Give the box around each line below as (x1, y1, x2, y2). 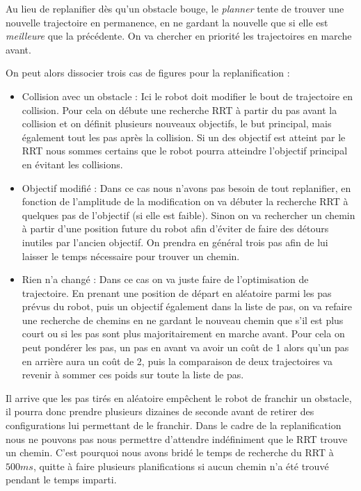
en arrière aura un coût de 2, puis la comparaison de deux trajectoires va (22, 353, 332, 368)
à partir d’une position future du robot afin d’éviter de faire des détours (22, 221, 329, 236)
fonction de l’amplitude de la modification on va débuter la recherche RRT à (22, 194, 348, 209)
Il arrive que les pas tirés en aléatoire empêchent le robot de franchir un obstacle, (6, 390, 352, 405)
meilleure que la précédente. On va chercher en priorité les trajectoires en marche (6, 29, 352, 43)
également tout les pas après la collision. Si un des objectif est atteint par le (22, 129, 346, 144)
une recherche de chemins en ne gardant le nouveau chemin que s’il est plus (22, 312, 344, 327)
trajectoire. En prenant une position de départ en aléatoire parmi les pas (22, 285, 332, 300)
